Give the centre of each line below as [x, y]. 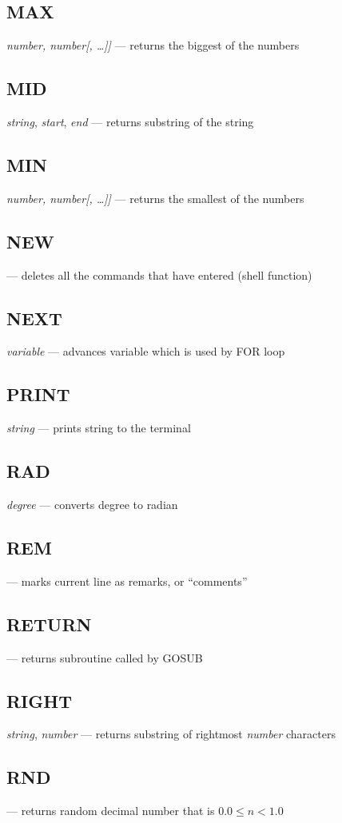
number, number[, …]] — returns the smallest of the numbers [155, 198]
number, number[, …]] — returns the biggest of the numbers [153, 45]
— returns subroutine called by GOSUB [105, 657]
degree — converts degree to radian [92, 504]
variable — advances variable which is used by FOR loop [146, 351]
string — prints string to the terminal [99, 428]
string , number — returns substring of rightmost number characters [171, 734]
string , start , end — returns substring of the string [130, 121]
